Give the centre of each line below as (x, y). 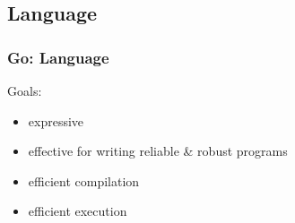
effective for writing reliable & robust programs (158, 151)
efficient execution (78, 211)
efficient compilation (84, 180)
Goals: (25, 90)
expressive (56, 120)
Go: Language (58, 57)
